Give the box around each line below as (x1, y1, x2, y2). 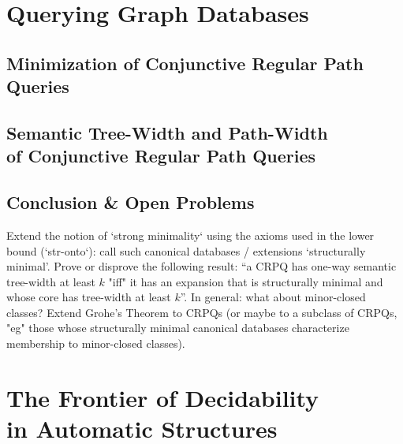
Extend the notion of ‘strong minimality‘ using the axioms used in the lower (6, 226, 375, 243)
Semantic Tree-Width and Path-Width (6, 120, 328, 144)
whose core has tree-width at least (6, 289, 171, 305)
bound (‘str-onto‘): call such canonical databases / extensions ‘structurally (6, 242, 366, 259)
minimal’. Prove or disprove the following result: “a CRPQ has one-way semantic (6, 258, 397, 274)
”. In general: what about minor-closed (180, 289, 366, 305)
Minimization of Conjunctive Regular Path (6, 50, 364, 75)
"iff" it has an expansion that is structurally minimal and (108, 273, 383, 289)
